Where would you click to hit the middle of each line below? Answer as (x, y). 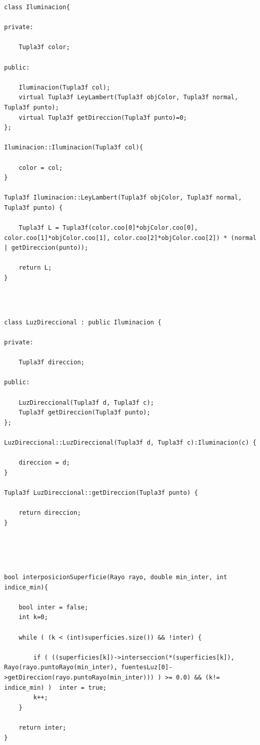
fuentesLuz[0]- (147, 667)
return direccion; (50, 513)
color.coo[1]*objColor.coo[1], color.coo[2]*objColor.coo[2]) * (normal (130, 238)
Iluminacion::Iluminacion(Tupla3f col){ (74, 148)
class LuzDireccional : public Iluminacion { (83, 322)
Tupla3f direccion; (52, 363)
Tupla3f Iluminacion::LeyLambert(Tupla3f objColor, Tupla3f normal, (123, 198)
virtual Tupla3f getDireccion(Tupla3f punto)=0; (103, 117)
